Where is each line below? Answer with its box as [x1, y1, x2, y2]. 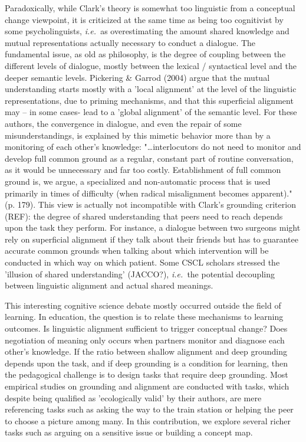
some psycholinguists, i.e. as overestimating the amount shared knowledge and [5, 25, 289, 37]
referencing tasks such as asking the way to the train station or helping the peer [5, 403, 294, 415]
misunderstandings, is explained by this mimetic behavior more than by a [5, 129, 271, 141]
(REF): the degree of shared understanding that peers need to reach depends [5, 209, 283, 222]
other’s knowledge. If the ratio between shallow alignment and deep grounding [5, 345, 288, 358]
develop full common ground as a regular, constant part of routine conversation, [5, 152, 294, 164]
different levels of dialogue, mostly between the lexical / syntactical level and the [5, 59, 297, 71]
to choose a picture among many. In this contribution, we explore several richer [5, 414, 291, 427]
